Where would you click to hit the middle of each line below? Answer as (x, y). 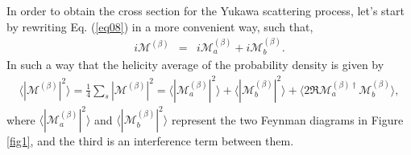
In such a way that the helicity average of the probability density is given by (195, 65)
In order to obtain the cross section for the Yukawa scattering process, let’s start (205, 10)
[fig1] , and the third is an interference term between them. (150, 141)
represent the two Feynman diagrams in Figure (287, 119)
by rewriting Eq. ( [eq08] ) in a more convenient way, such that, (160, 26)
